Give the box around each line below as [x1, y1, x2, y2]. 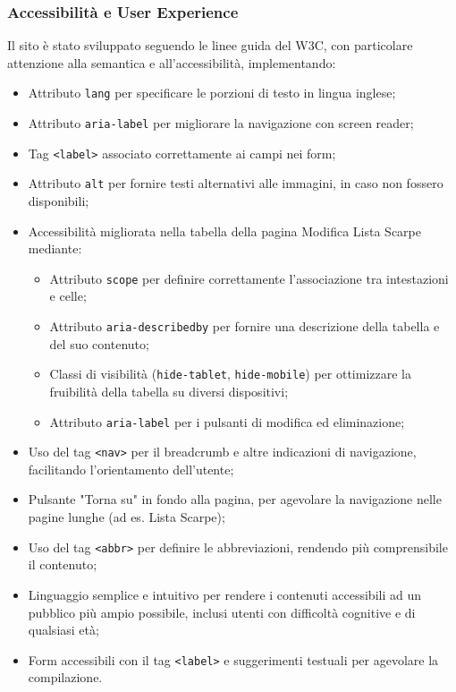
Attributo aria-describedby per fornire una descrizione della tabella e [49, 317, 440, 336]
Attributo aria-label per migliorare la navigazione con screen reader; [28, 114, 414, 132]
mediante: [28, 239, 82, 258]
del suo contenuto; [49, 334, 149, 353]
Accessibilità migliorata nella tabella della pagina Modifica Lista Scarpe [28, 221, 421, 240]
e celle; [49, 286, 87, 305]
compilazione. [28, 668, 103, 687]
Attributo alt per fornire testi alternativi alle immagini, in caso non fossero [28, 174, 443, 192]
